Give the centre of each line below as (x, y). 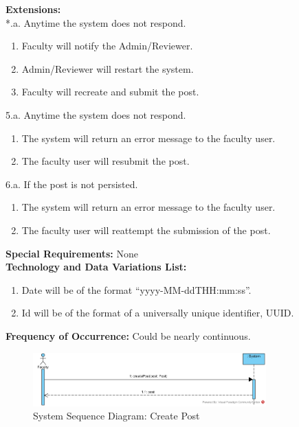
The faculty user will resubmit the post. (106, 161)
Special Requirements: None (72, 253)
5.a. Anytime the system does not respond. (96, 114)
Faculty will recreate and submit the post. (110, 92)
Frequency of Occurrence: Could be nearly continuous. (128, 335)
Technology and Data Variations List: (96, 267)
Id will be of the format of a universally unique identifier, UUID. (158, 313)
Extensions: (33, 9)
